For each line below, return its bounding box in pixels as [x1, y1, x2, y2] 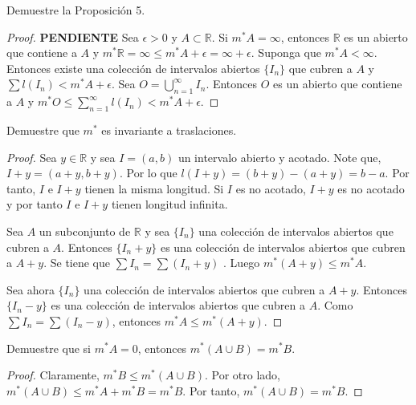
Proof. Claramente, [6, 367, 100, 383]
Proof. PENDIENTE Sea [6, 28, 139, 45]
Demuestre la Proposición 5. [6, 2, 145, 18]
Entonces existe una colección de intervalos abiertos [6, 59, 260, 76]
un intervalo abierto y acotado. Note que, [177, 148, 381, 165]
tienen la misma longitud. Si [84, 180, 224, 196]
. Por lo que [119, 164, 177, 181]
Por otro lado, [211, 367, 280, 383]
